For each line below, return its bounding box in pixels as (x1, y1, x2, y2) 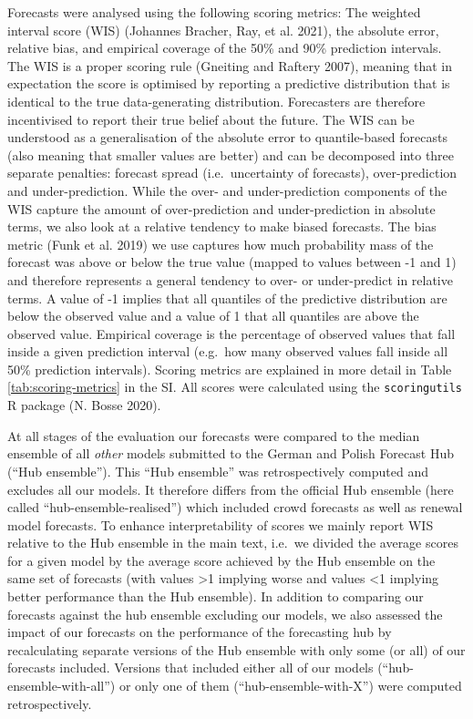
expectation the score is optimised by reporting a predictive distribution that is (7, 74, 450, 93)
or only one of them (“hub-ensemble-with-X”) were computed (118, 676, 462, 695)
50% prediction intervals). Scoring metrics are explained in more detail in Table (7, 359, 452, 378)
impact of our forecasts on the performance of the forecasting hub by (7, 622, 392, 642)
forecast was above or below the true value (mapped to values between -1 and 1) (7, 252, 457, 272)
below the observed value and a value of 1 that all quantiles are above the (7, 306, 419, 325)
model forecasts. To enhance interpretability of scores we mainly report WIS (7, 515, 434, 534)
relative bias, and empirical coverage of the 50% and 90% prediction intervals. (7, 38, 442, 57)
